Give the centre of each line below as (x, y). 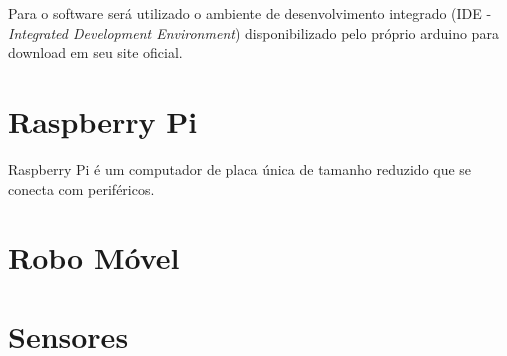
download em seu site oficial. (95, 52)
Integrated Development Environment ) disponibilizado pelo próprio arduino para (253, 32)
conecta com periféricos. (81, 188)
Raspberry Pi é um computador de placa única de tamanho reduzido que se (240, 168)
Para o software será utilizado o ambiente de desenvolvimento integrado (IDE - (250, 13)
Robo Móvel (94, 257)
